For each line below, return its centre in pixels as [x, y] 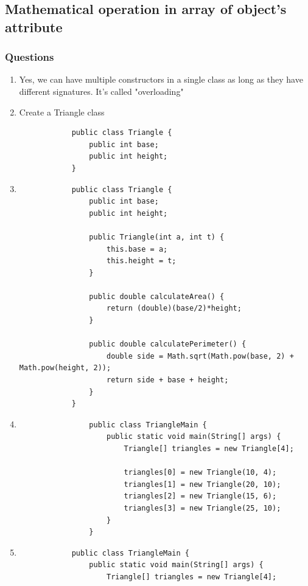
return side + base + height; [167, 380]
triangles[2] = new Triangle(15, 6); [200, 496]
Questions [30, 57]
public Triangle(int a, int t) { [157, 237]
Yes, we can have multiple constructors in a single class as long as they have [161, 79]
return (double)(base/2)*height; [174, 309]
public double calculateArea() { [157, 296]
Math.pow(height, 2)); [65, 368]
